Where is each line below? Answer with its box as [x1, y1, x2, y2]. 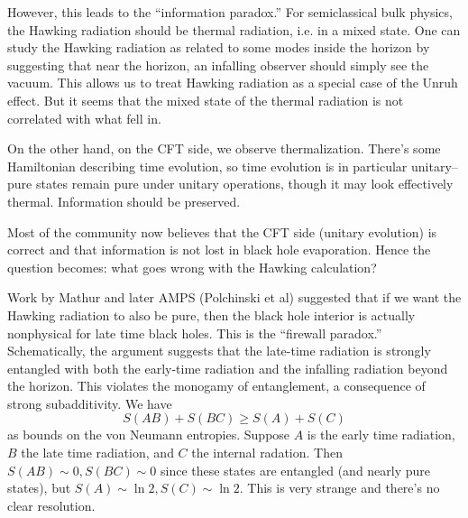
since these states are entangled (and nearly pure [160, 460, 431, 479]
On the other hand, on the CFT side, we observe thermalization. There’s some [7, 139, 441, 158]
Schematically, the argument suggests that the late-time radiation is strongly [7, 341, 431, 360]
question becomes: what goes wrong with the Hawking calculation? [7, 257, 377, 276]
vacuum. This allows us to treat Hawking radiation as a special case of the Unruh [7, 73, 458, 92]
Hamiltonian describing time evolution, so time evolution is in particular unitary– [7, 156, 458, 175]
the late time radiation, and [21, 443, 174, 462]
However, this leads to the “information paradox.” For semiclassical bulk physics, [7, 3, 453, 21]
